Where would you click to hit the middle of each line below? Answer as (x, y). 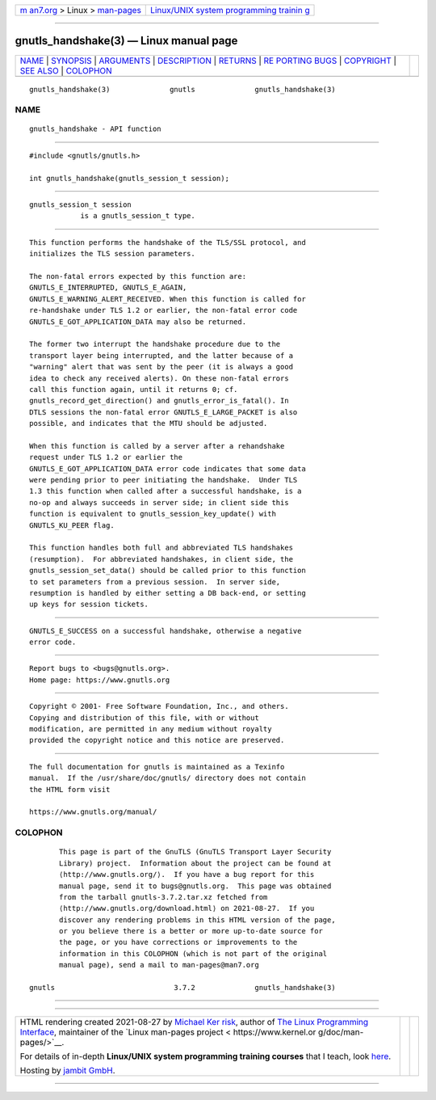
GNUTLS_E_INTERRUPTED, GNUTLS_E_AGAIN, (108, 288)
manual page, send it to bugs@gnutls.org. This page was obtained (195, 886)
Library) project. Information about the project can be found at (195, 863)
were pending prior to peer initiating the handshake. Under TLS (163, 480)
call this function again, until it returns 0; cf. (134, 389)
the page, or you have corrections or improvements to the (178, 942)
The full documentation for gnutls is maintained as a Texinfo (157, 767)
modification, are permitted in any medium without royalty (151, 729)
